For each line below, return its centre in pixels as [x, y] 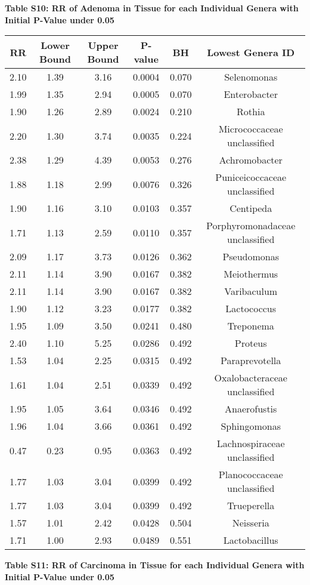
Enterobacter [251, 94]
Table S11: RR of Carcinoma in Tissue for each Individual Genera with [155, 565]
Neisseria [251, 523]
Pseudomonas [251, 257]
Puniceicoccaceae [251, 177]
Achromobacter [251, 160]
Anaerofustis [251, 409]
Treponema [251, 326]
